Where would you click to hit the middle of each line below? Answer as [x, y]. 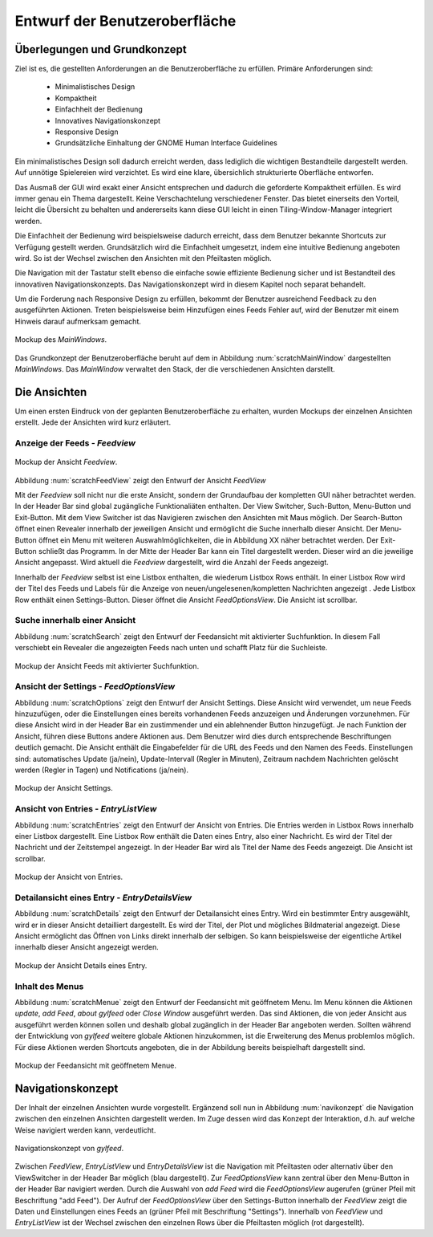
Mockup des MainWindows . [61, 340]
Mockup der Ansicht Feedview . [66, 462]
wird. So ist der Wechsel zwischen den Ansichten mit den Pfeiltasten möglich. [143, 258]
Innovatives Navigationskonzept [107, 120]
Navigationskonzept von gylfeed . [69, 1148]
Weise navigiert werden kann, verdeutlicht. [85, 1130]
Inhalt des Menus [49, 986]
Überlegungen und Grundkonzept [101, 49]
